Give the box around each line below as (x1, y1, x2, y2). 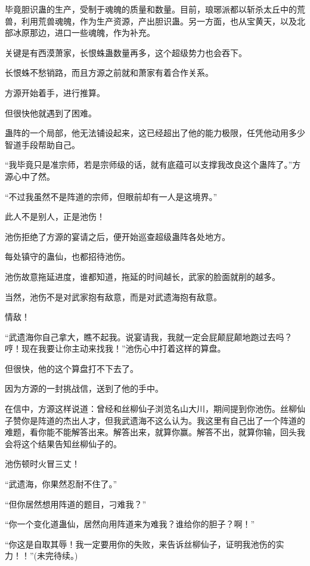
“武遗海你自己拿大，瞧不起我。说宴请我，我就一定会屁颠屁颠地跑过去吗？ (5, 330, 293, 343)
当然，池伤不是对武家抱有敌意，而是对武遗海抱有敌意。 (5, 290, 222, 303)
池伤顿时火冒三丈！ (5, 457, 80, 470)
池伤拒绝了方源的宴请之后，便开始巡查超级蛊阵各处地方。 (5, 230, 230, 242)
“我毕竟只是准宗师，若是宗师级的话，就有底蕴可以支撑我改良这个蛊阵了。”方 (5, 158, 301, 171)
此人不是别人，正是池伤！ (5, 210, 105, 223)
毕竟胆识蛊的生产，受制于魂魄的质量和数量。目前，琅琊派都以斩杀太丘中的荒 (5, 3, 305, 15)
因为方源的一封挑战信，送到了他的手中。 (5, 382, 163, 395)
